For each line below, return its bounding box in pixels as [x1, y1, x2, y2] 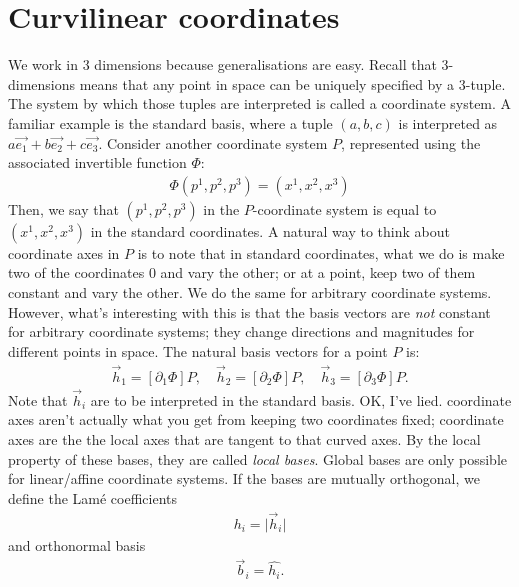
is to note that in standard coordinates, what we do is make [137, 242, 505, 263]
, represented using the [341, 132, 481, 153]
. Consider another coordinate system [98, 132, 328, 153]
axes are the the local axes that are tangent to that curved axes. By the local [8, 428, 481, 449]
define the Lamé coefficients [8, 487, 178, 508]
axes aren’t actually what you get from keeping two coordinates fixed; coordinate [8, 409, 504, 430]
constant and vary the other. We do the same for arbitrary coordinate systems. [8, 281, 492, 302]
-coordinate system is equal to [252, 198, 437, 219]
